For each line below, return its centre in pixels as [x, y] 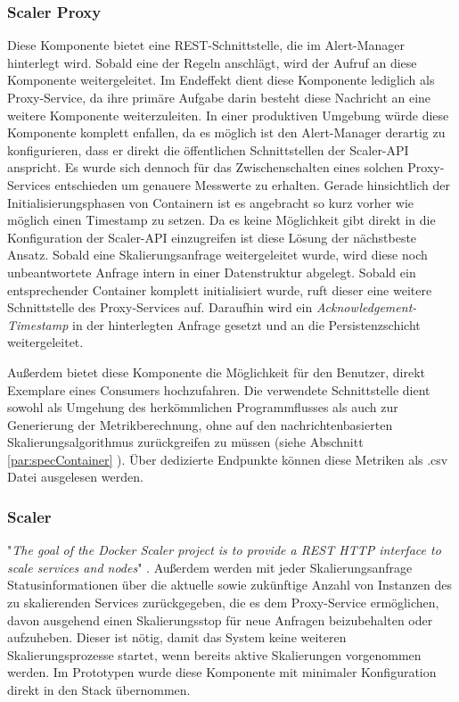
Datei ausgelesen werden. [75, 477]
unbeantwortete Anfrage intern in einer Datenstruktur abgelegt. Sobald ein [212, 272]
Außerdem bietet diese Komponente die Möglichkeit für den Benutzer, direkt [217, 372]
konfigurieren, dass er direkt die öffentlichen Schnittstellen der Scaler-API [208, 149]
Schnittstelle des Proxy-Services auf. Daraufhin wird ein [160, 307]
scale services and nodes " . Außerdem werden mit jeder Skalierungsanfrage [210, 567]
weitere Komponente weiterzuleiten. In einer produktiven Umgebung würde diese [228, 115]
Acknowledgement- [366, 307]
